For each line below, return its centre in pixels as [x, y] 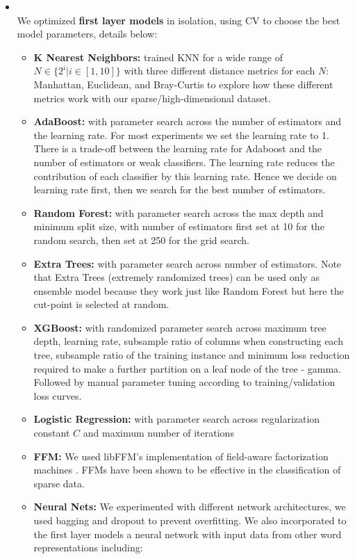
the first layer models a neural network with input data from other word [188, 534]
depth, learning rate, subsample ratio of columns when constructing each [188, 341]
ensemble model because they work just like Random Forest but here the [189, 290]
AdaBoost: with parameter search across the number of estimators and [188, 121]
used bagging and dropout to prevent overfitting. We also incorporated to [190, 520]
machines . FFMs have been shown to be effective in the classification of [187, 470]
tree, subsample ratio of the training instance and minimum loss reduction [192, 355]
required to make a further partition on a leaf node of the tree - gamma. [187, 368]
